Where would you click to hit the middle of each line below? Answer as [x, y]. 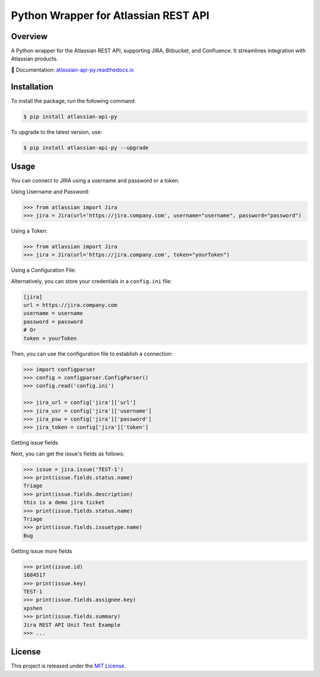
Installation [32, 87]
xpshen [33, 608]
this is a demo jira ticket [64, 503]
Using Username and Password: [50, 191]
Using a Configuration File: [44, 270]
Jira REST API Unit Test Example [72, 625]
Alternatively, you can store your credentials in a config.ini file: [91, 281]
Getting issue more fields [41, 551]
